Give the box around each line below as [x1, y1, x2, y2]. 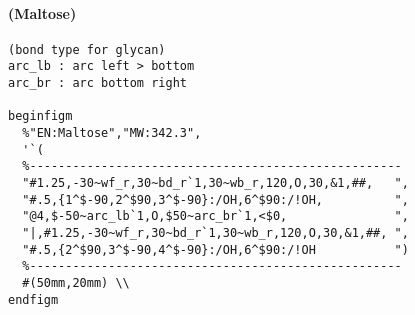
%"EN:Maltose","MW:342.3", [22, 126, 202, 141]
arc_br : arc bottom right [8, 76, 187, 91]
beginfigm [8, 109, 73, 124]
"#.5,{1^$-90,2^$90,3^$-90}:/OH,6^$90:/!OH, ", [22, 192, 409, 207]
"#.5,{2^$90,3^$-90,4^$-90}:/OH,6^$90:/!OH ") [22, 242, 409, 257]
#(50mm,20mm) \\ [22, 275, 130, 290]
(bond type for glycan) [8, 42, 166, 57]
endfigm [8, 292, 59, 307]
